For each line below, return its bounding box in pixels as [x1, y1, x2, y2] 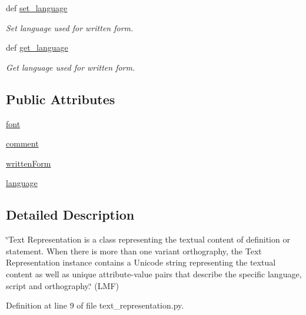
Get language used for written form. [6, 61, 135, 73]
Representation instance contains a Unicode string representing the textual [6, 256, 276, 268]
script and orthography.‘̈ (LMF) [6, 279, 119, 291]
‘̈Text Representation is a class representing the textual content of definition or [6, 233, 290, 246]
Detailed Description [6, 205, 135, 224]
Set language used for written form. [6, 21, 134, 34]
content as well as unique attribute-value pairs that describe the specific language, [6, 267, 302, 280]
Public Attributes [6, 89, 115, 108]
